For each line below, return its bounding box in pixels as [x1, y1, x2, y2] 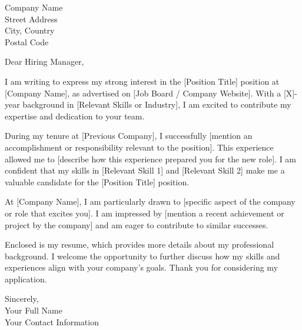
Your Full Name [5, 304, 62, 316]
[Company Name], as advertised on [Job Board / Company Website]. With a [5, 86, 281, 99]
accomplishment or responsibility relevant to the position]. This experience [5, 141, 274, 153]
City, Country [5, 24, 55, 36]
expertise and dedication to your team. [5, 109, 145, 122]
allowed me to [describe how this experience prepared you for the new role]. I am [5, 152, 297, 165]
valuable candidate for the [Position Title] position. [5, 175, 190, 188]
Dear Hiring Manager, [5, 55, 84, 68]
